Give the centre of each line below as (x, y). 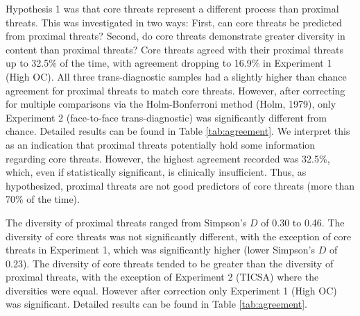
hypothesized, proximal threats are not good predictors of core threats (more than (180, 185)
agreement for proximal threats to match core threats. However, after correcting (175, 90)
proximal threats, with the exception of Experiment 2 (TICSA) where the (162, 277)
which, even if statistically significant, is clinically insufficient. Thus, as (156, 172)
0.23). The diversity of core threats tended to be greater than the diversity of (170, 263)
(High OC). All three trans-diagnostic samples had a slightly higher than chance (176, 76)
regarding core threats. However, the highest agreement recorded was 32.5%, (168, 158)
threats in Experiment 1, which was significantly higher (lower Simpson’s (161, 250)
